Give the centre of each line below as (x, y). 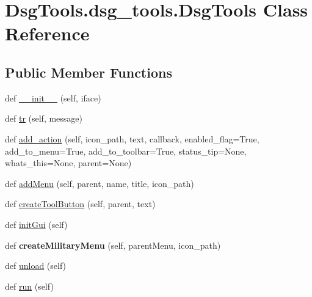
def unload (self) (36, 266)
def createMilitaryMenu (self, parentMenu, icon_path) (113, 245)
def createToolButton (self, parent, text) (80, 204)
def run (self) (29, 286)
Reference (47, 33)
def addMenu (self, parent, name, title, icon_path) (100, 183)
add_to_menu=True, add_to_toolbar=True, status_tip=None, (126, 151)
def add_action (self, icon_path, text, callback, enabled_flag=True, (132, 138)
